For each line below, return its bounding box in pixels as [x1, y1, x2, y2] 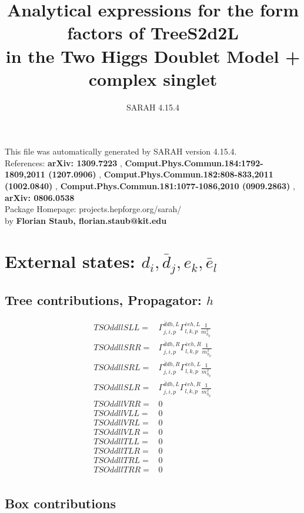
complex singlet [88, 66, 218, 90]
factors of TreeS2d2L [67, 21, 239, 45]
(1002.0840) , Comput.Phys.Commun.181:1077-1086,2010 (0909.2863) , [5, 180, 295, 192]
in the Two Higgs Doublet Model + [5, 43, 300, 68]
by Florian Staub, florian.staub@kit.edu [5, 214, 167, 226]
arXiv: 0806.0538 [5, 191, 75, 203]
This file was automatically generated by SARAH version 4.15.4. [5, 145, 237, 157]
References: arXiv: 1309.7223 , [5, 156, 122, 169]
